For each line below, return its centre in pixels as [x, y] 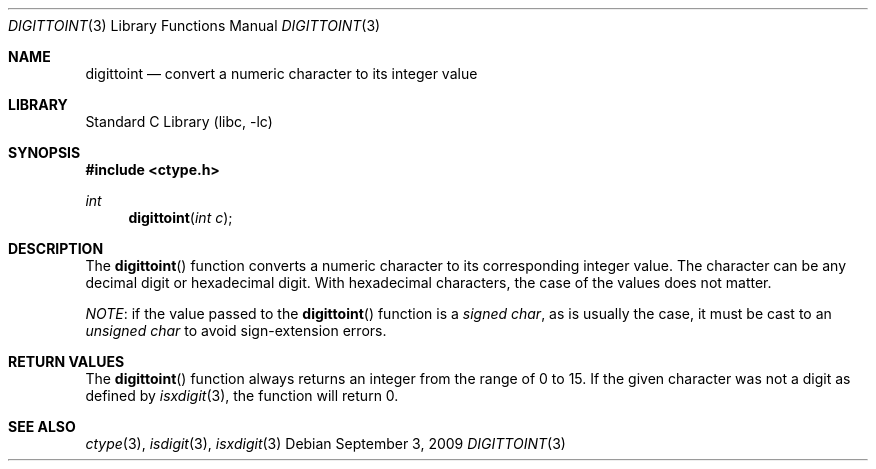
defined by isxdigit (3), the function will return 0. [242, 395]
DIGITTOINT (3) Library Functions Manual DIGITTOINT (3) [194, 25]
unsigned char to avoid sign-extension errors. [236, 330]
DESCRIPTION [56, 248]
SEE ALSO [42, 426]
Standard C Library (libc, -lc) [179, 121]
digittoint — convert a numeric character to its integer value [281, 73]
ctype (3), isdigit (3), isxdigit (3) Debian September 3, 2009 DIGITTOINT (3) [325, 443]
